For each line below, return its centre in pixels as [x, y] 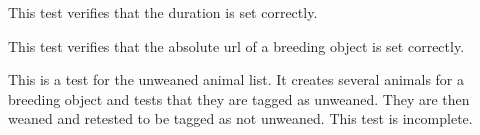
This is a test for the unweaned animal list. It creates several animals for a [236, 79]
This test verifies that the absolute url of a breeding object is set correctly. [236, 45]
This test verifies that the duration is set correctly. [163, 12]
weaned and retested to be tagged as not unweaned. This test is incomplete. [240, 118]
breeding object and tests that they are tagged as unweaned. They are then [239, 98]
